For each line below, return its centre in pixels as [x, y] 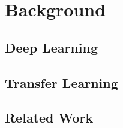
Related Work [49, 118]
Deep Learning [52, 47]
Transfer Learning [61, 82]
